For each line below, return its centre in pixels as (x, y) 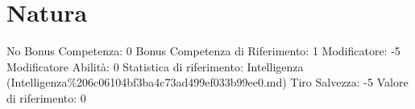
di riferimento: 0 (46, 97)
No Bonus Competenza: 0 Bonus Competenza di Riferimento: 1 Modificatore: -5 (203, 51)
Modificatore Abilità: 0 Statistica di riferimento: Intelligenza (155, 66)
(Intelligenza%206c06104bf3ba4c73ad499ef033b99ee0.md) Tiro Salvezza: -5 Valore (207, 82)
